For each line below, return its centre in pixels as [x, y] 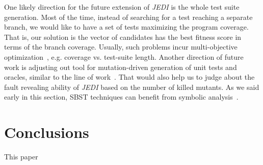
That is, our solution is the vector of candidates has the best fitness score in [123, 37]
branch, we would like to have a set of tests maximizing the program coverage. [126, 27]
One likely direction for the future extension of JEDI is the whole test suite [122, 7]
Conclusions [47, 132]
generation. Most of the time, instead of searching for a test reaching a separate [128, 17]
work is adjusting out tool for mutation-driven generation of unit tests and [121, 67]
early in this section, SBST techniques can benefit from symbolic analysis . [121, 97]
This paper [21, 157]
